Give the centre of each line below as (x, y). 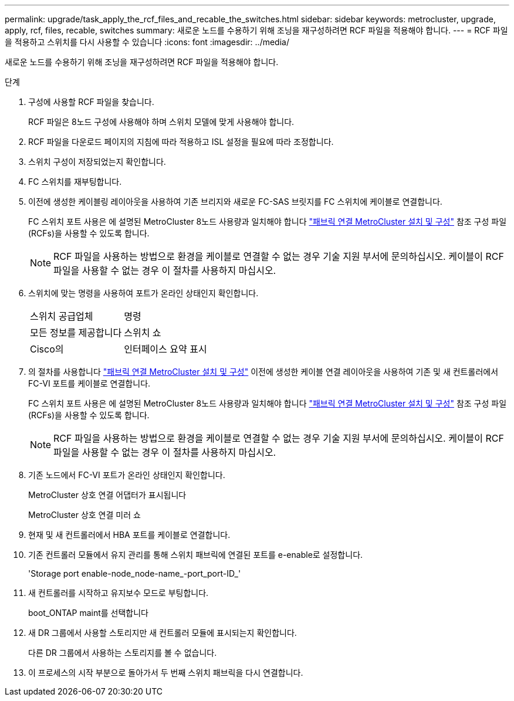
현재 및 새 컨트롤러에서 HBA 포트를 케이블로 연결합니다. (129, 535)
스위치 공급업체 (62, 316)
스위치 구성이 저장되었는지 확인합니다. (97, 162)
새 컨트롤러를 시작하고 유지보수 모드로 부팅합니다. (119, 593)
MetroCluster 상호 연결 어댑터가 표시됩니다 (107, 495)
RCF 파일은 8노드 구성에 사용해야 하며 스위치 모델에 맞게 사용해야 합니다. (161, 122)
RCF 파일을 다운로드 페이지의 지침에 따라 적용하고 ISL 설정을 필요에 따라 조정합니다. (181, 142)
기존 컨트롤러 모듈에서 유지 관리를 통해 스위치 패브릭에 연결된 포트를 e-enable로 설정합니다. (196, 555)
